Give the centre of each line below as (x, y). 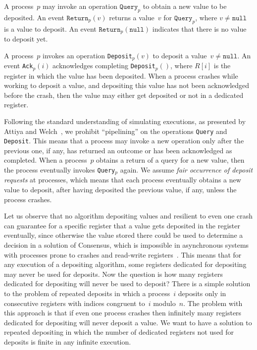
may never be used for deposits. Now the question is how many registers (114, 274)
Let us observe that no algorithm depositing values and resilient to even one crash (128, 216)
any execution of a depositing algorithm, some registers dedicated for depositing (125, 264)
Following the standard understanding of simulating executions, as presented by (125, 121)
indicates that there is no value (199, 28)
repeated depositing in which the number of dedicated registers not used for (119, 332)
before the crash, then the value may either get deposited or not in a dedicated (124, 95)
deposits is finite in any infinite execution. (68, 341)
